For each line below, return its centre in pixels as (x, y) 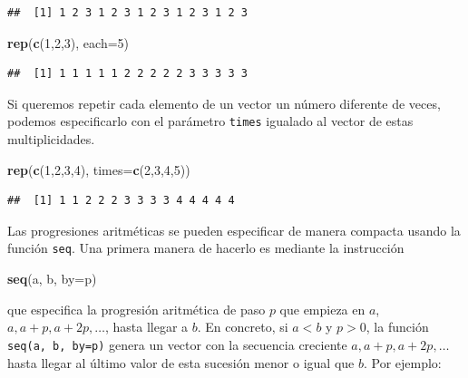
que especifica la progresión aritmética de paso (136, 309)
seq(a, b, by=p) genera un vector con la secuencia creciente (177, 344)
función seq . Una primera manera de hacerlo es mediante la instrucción (206, 248)
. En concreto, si (243, 327)
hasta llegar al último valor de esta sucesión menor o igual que (181, 362)
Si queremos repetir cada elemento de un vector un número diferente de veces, (224, 103)
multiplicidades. (51, 139)
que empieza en (322, 309)
